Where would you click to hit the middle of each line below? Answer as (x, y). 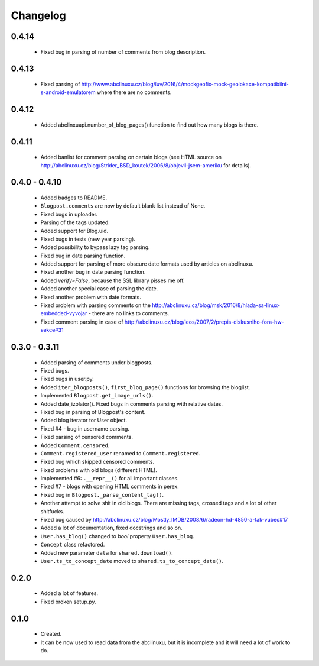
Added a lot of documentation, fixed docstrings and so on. (111, 528)
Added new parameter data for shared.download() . (107, 552)
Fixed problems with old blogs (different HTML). (99, 470)
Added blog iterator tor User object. (84, 421)
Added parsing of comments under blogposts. (97, 362)
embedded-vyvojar (64, 313)
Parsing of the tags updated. (75, 222)
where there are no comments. (134, 92)
